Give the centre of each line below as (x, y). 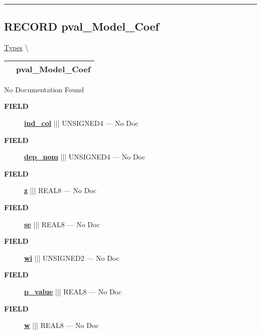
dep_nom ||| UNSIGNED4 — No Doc (85, 157)
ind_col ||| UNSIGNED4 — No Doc (81, 123)
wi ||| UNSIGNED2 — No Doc (72, 258)
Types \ (16, 47)
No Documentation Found (44, 89)
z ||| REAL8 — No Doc (60, 190)
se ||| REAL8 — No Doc (62, 224)
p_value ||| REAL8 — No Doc (73, 291)
